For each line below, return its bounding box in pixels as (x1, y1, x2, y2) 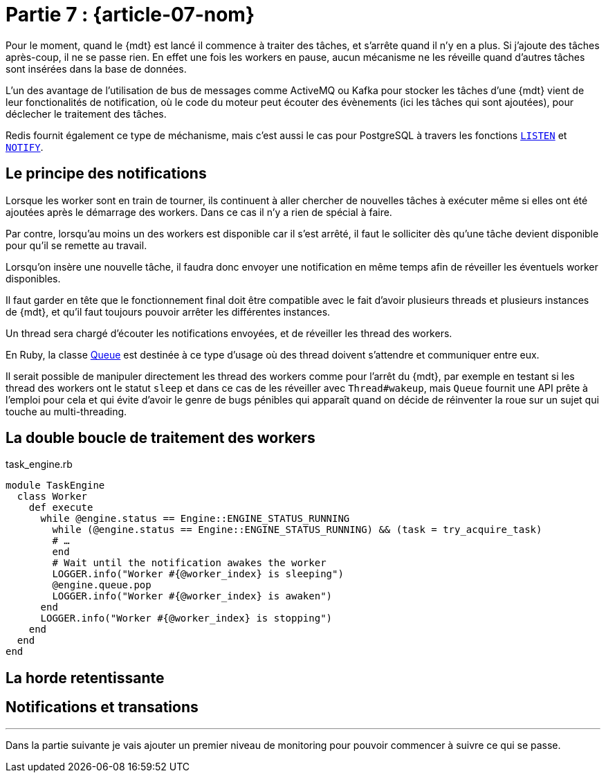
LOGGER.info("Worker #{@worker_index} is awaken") (52, 590, 333, 602)
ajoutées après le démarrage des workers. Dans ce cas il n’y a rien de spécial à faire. (6, 206, 392, 218)
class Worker (17, 491, 88, 503)
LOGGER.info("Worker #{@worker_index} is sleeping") (52, 568, 344, 580)
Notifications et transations (6, 698, 199, 716)
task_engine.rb (6, 458, 73, 471)
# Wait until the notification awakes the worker (52, 557, 327, 569)
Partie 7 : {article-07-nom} (6, 3, 255, 26)
